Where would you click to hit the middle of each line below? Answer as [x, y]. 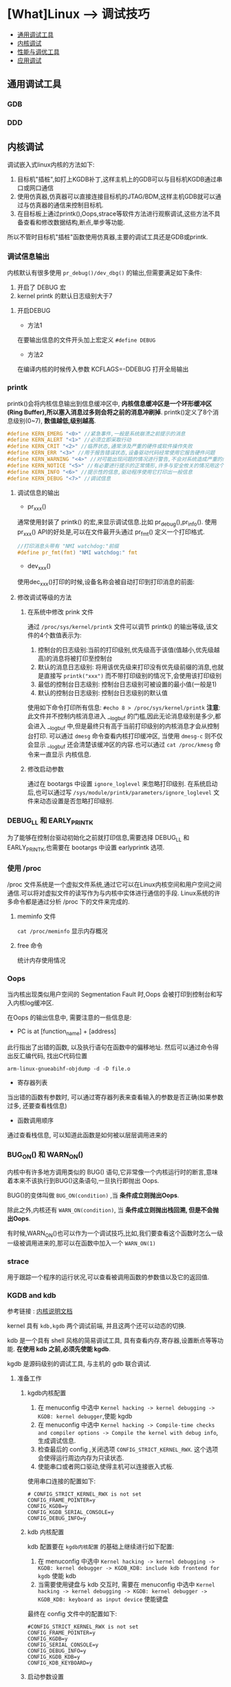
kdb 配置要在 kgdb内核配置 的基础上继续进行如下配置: [101, 1546]
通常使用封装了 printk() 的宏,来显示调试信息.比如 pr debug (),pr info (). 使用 [117, 523]
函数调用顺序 [35, 1121]
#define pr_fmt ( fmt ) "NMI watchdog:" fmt [77, 552]
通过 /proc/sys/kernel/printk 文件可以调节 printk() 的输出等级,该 [120, 627]
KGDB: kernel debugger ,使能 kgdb [85, 1416]
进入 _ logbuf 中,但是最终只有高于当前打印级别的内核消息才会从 [120, 727]
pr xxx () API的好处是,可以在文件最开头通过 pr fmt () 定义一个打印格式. [111, 532]
